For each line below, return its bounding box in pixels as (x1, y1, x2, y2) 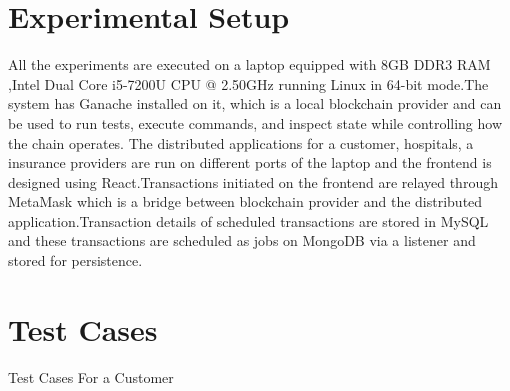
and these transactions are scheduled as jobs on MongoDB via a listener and (8, 230, 476, 251)
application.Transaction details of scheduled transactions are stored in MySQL (8, 210, 489, 231)
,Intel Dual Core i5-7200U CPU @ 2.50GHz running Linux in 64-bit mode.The (8, 73, 489, 94)
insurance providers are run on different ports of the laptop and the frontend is (8, 152, 492, 173)
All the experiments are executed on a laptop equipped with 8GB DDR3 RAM (8, 54, 491, 75)
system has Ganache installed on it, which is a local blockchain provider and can (8, 93, 502, 114)
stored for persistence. (8, 250, 143, 271)
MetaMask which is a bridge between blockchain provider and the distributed (8, 191, 483, 212)
